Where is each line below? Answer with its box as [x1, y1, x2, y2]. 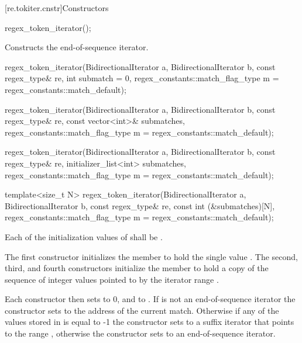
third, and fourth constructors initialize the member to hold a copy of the [5, 262, 269, 274]
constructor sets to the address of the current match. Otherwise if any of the [5, 304, 279, 316]
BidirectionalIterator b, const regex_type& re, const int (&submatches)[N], [5, 199, 275, 212]
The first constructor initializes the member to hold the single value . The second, [5, 250, 298, 262]
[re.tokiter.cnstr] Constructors [5, 2, 109, 13]
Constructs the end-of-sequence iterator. [5, 41, 149, 53]
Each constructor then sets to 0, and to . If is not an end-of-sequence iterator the [5, 293, 296, 305]
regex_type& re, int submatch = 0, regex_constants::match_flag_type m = [5, 72, 279, 84]
